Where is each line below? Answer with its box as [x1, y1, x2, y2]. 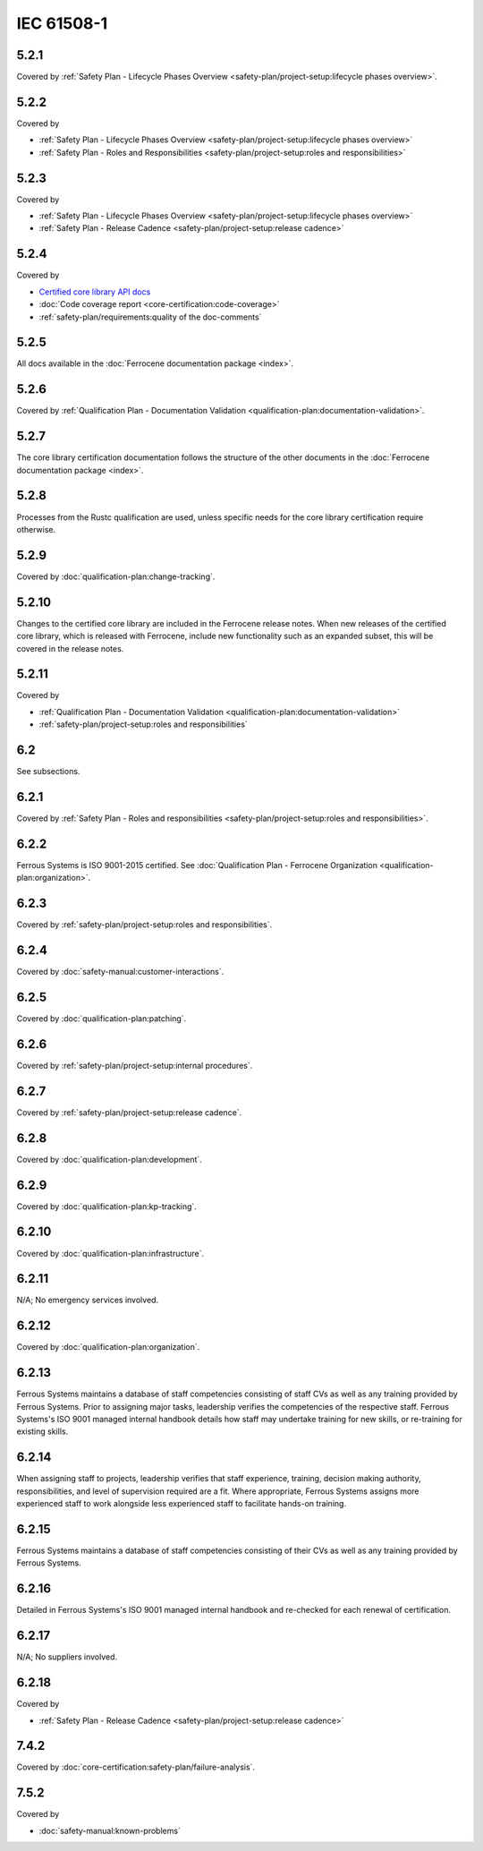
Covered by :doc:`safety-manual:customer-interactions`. [16, 967, 225, 977]
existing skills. [16, 1426, 69, 1437]
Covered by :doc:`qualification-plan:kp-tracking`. [16, 1200, 197, 1212]
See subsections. [16, 766, 80, 777]
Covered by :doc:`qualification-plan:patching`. [16, 1013, 187, 1024]
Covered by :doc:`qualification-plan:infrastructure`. [16, 1248, 205, 1258]
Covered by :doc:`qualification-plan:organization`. [16, 1342, 200, 1352]
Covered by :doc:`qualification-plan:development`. [16, 1154, 203, 1164]
